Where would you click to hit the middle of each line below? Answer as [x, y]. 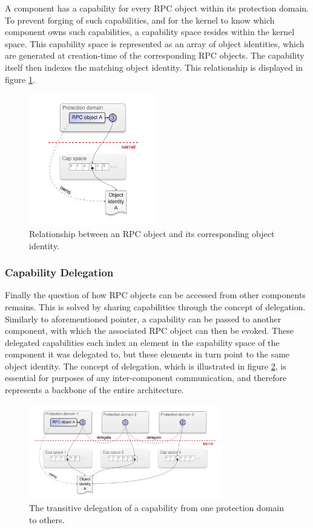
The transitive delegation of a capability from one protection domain [156, 508]
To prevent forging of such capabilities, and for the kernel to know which [140, 20]
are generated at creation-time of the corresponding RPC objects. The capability [155, 55]
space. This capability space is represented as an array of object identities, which [155, 43]
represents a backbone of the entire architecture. [94, 390]
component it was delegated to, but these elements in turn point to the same [147, 354]
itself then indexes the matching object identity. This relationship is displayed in [154, 67]
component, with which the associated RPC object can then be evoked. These [149, 331]
